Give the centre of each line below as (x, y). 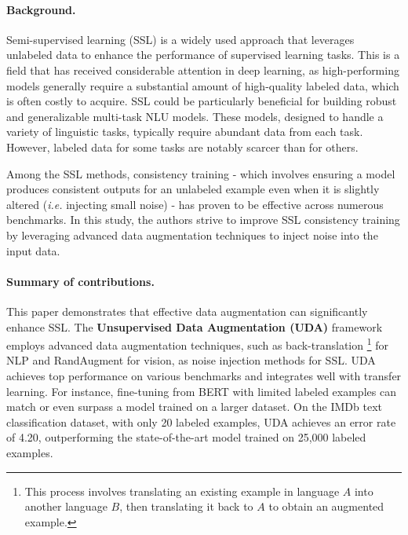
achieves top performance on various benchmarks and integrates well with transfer (204, 375)
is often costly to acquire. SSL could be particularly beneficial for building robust (202, 101)
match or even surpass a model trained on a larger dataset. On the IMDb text (195, 407)
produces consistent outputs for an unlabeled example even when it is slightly (193, 189)
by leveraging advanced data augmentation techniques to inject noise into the (192, 235)
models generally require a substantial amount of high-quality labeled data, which (203, 85)
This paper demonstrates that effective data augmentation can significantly (187, 311)
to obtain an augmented (326, 506)
